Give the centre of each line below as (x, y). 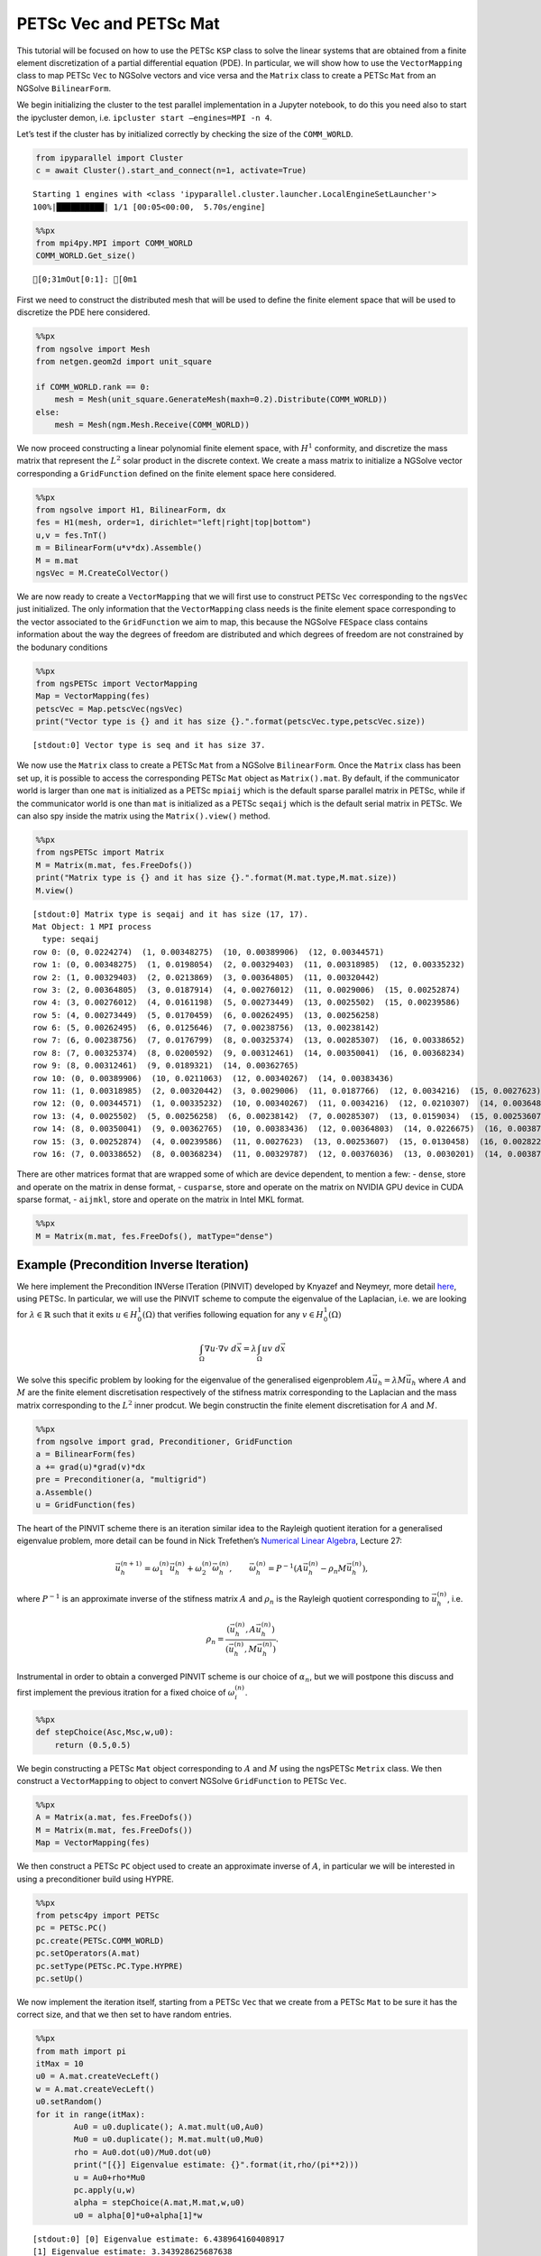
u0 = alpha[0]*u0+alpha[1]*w (138, 2215)
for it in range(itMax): (91, 2114)
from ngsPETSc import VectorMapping (117, 683)
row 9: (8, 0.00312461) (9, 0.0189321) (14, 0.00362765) (166, 1066)
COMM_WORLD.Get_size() (86, 256)
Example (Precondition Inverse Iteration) (133, 1265)
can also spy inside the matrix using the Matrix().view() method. (143, 816)
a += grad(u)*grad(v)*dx (91, 1467)
